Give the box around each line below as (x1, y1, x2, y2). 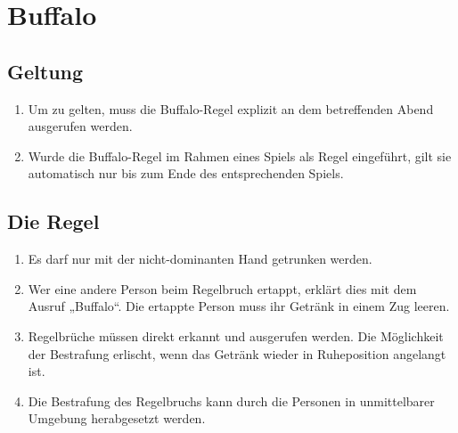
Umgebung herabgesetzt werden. (28, 409, 206, 428)
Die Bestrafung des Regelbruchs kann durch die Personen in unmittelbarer (28, 391, 435, 410)
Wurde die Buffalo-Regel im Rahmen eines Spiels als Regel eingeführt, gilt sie (28, 146, 452, 165)
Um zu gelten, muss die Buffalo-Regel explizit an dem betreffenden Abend (28, 99, 434, 118)
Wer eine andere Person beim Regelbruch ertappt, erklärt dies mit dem (28, 279, 417, 298)
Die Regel (7, 208, 100, 235)
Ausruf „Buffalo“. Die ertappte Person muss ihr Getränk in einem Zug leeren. (28, 297, 450, 315)
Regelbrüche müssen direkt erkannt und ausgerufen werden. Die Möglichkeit (28, 326, 444, 345)
